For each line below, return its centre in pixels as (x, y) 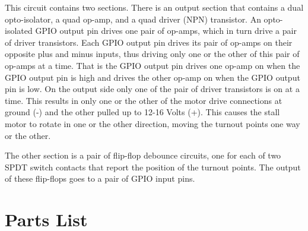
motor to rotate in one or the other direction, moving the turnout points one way (153, 123)
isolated (19, 31)
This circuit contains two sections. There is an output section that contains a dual (154, 7)
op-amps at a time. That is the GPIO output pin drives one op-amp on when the (153, 65)
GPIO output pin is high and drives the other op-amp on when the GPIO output (153, 77)
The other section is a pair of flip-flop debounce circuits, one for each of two (143, 155)
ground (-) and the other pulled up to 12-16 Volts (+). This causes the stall (142, 112)
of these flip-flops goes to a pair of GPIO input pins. (100, 178)
